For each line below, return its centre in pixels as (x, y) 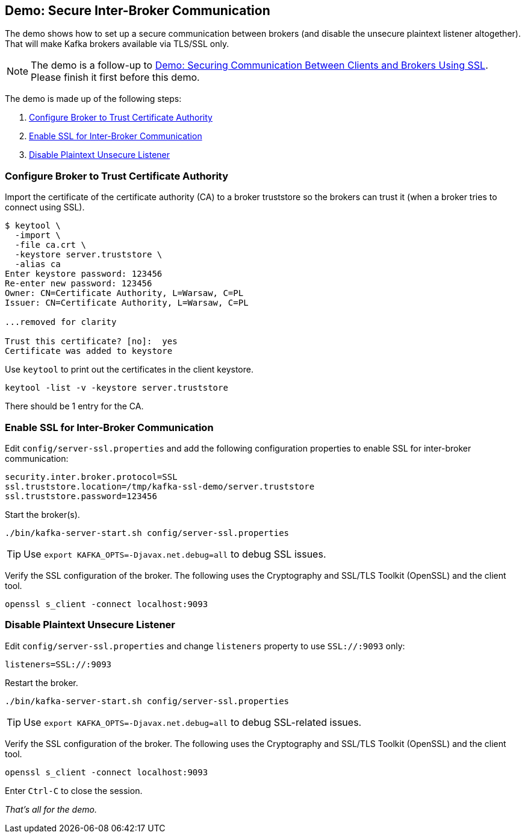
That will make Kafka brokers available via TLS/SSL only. (117, 44)
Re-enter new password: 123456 (79, 284)
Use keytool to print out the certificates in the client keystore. (129, 370)
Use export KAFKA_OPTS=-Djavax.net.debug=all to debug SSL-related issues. (193, 722)
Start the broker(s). (42, 514)
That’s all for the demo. (51, 809)
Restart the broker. (42, 682)
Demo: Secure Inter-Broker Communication (138, 11)
